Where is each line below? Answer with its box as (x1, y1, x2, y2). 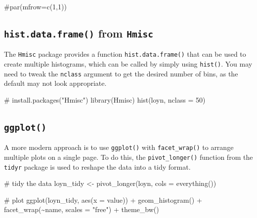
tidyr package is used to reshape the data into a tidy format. (4, 161, 191, 172)
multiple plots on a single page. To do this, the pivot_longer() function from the (4, 151, 253, 162)
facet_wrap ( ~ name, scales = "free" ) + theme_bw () (4, 204, 159, 215)
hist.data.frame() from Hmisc (4, 25, 153, 40)
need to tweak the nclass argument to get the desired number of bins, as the (4, 68, 238, 78)
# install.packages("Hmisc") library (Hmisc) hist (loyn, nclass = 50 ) (4, 94, 206, 105)
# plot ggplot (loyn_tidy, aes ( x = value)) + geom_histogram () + (4, 194, 202, 205)
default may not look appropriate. (4, 78, 107, 88)
